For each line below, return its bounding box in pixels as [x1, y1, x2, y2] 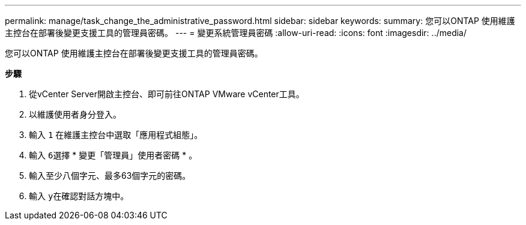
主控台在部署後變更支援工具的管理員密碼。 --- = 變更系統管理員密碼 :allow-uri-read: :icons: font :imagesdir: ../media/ [5, 28, 467, 38]
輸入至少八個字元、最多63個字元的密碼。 [29, 170, 191, 181]
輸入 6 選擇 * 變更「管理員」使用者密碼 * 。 [29, 150, 198, 160]
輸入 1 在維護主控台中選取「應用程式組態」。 [29, 130, 203, 140]
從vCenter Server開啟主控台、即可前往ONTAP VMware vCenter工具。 [29, 89, 304, 99]
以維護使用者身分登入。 [29, 109, 121, 119]
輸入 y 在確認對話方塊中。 [29, 191, 129, 201]
